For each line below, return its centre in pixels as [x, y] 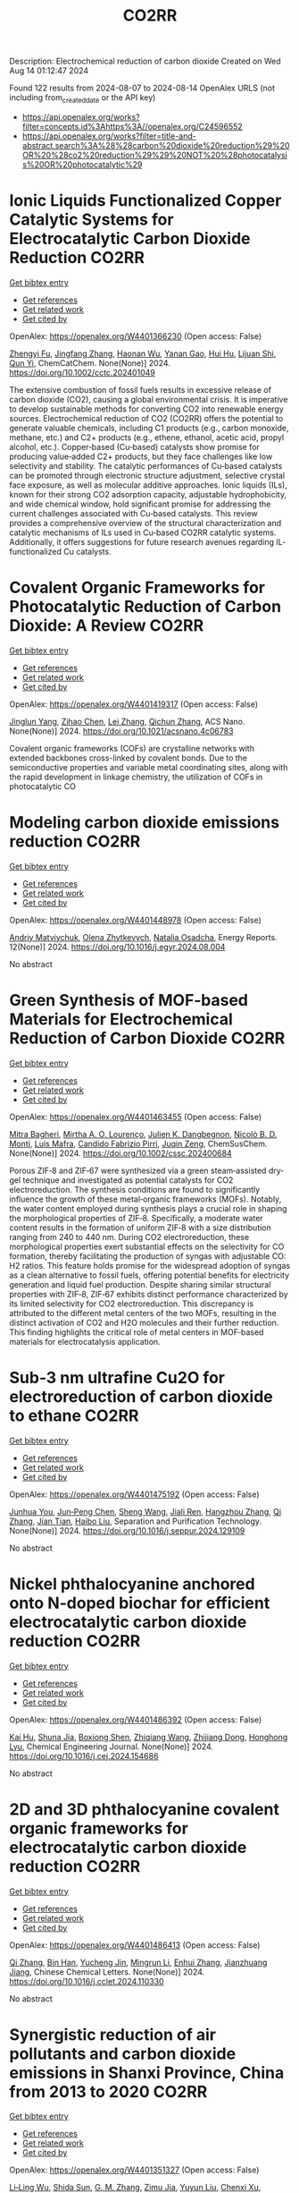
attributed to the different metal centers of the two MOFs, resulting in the [143, 1313]
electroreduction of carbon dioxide [141, 1396]
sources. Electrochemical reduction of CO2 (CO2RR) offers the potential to [146, 418]
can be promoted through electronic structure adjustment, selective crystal [147, 475]
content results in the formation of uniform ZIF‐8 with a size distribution [141, 1228]
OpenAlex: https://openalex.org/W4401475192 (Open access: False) [135, 1494]
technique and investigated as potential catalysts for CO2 [128, 1180]
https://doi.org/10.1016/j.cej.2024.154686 [84, 1755]
